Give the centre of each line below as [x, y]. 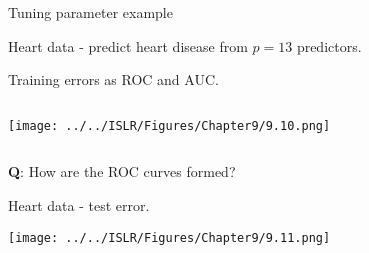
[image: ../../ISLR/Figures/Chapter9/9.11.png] [169, 237]
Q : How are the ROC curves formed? [122, 171]
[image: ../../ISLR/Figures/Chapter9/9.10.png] [169, 125]
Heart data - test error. [79, 205]
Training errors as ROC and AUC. [113, 79]
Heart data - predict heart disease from [128, 45]
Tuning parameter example [90, 12]
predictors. [329, 45]
